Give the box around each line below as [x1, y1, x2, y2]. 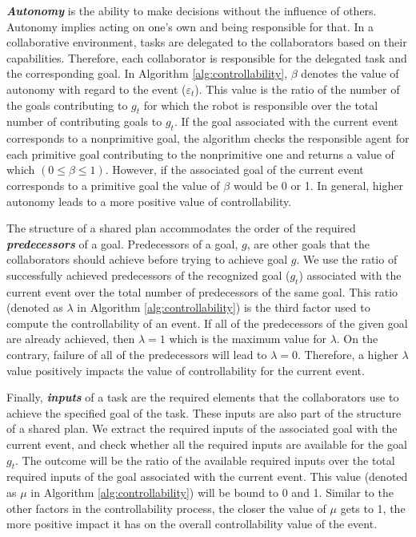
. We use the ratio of [296, 251, 398, 268]
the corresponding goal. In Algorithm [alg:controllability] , [6, 65, 288, 82]
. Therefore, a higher [298, 346, 398, 363]
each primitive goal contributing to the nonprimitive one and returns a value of [6, 145, 394, 162]
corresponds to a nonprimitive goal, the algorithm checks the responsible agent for [6, 130, 410, 147]
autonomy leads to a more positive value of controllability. [6, 192, 292, 209]
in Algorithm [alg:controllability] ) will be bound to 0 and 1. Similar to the [30, 484, 394, 501]
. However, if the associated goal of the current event [105, 161, 364, 178]
